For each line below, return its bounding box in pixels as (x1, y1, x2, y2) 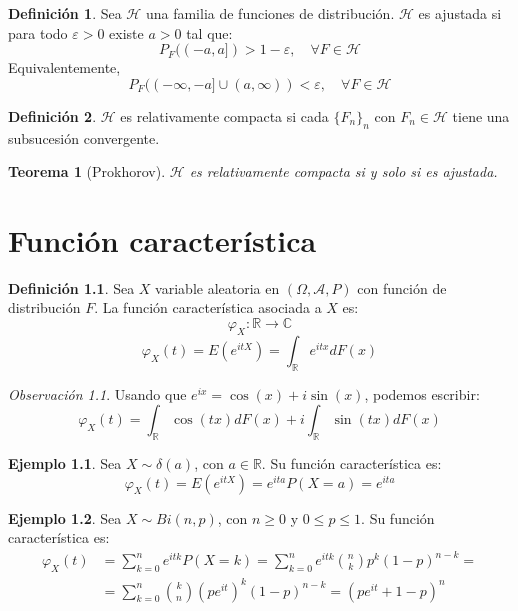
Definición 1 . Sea (8, 3, 122, 23)
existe (109, 22, 144, 43)
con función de (357, 277, 447, 298)
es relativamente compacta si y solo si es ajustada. (189, 161, 498, 182)
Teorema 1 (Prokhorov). (8, 161, 166, 182)
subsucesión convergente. (8, 127, 160, 148)
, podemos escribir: (364, 383, 480, 404)
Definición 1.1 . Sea (8, 277, 135, 298)
